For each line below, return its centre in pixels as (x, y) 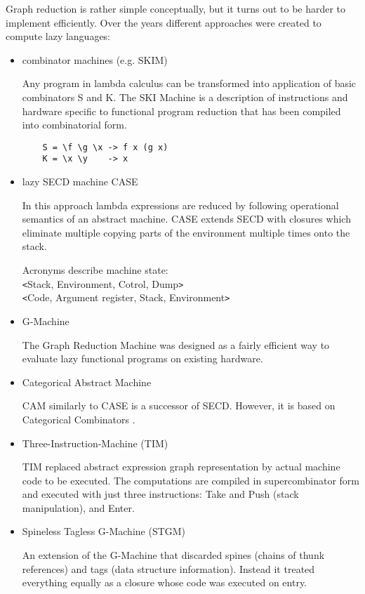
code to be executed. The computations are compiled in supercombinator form (191, 480)
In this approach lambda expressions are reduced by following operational (180, 205)
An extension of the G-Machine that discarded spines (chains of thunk (173, 555)
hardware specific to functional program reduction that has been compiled (181, 111)
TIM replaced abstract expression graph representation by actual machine (181, 467)
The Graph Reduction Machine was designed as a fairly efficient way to (176, 344)
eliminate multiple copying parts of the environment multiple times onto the (186, 232)
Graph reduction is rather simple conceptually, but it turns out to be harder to (176, 8)
